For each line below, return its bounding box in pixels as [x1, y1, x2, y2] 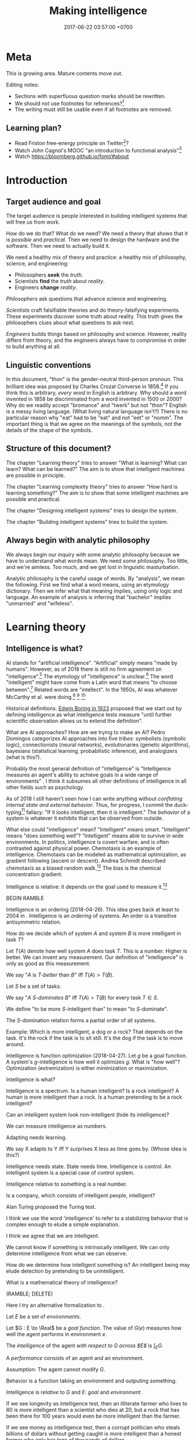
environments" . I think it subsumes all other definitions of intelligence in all [6, 777, 187, 785]
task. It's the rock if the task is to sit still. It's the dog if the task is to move [6, 1034, 183, 1041]
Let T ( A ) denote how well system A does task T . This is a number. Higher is [6, 947, 187, 954]
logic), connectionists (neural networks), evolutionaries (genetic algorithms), [6, 741, 190, 748]
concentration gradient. [6, 870, 63, 877]
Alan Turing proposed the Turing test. [6, 1203, 97, 1210]
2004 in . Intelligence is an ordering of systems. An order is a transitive [6, 912, 177, 919]
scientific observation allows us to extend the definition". [6, 717, 143, 724]
